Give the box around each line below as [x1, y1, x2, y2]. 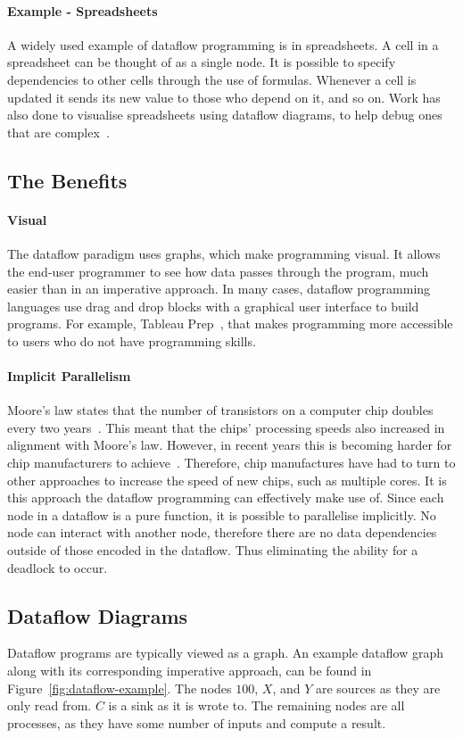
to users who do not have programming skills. [7, 331, 256, 350]
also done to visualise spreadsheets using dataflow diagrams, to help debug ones [7, 105, 442, 124]
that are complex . [7, 122, 110, 141]
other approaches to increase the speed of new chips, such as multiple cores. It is [7, 470, 447, 489]
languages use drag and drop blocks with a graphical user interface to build [7, 296, 419, 315]
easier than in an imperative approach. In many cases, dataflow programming [7, 279, 431, 298]
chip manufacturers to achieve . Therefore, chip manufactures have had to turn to [7, 453, 456, 472]
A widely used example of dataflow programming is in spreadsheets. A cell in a [7, 35, 439, 54]
